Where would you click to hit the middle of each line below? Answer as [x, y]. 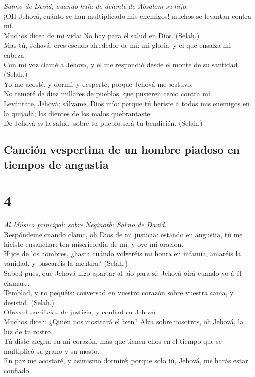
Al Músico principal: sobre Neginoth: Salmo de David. [85, 224]
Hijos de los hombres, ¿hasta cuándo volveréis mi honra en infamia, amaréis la [123, 253]
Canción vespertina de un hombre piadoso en [122, 150]
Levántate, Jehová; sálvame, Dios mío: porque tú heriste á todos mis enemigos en [127, 103]
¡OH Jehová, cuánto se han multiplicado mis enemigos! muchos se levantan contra [127, 16]
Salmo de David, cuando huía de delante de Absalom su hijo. [96, 6]
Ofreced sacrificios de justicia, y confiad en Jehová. [81, 312]
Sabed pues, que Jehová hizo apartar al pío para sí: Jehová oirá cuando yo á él [123, 273]
